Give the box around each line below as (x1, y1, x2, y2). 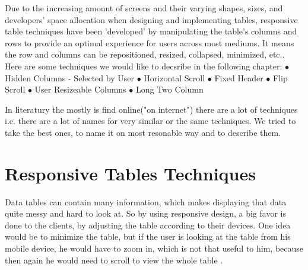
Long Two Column (135, 83, 204, 96)
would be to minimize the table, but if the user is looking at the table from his (5, 230, 291, 243)
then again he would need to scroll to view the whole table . (5, 253, 223, 266)
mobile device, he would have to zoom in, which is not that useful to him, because (5, 242, 304, 255)
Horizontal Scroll (144, 71, 205, 84)
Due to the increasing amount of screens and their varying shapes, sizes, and (5, 2, 283, 14)
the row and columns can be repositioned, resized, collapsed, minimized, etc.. (5, 48, 285, 61)
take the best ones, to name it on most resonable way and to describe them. (5, 126, 281, 138)
